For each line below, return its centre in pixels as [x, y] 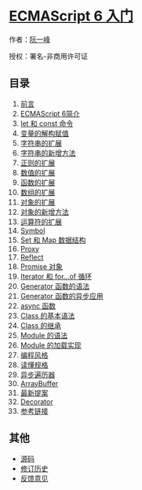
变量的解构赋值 [44, 133]
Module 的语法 [44, 335]
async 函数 [38, 306]
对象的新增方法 [44, 212]
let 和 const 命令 [47, 123]
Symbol [33, 230]
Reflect [32, 257]
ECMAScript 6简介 [50, 113]
